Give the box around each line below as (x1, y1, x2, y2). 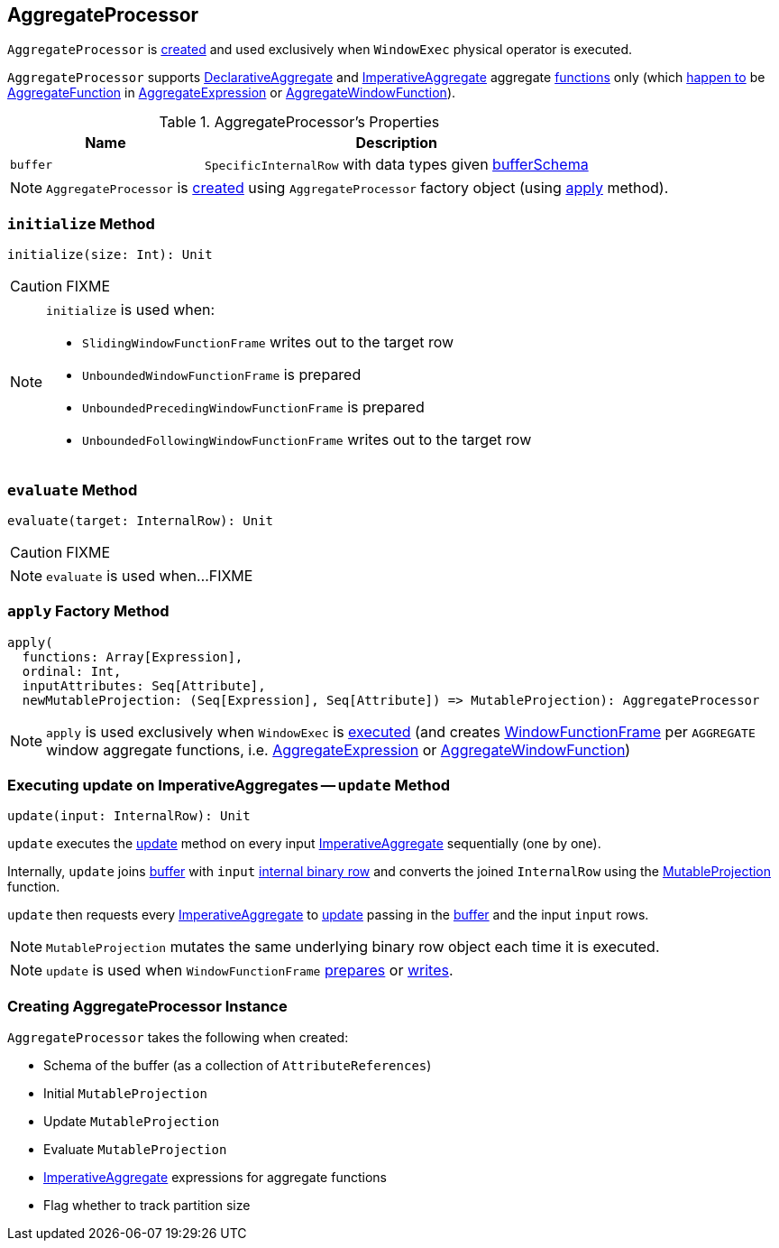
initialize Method (7, 214, 155, 233)
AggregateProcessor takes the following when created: (7, 1030, 349, 1046)
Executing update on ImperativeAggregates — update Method (7, 776, 451, 795)
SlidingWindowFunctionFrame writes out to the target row (82, 333, 454, 352)
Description (355, 134, 437, 153)
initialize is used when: (46, 300, 215, 319)
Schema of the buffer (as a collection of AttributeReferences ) (43, 1058, 432, 1074)
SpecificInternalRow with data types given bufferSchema (204, 155, 589, 174)
